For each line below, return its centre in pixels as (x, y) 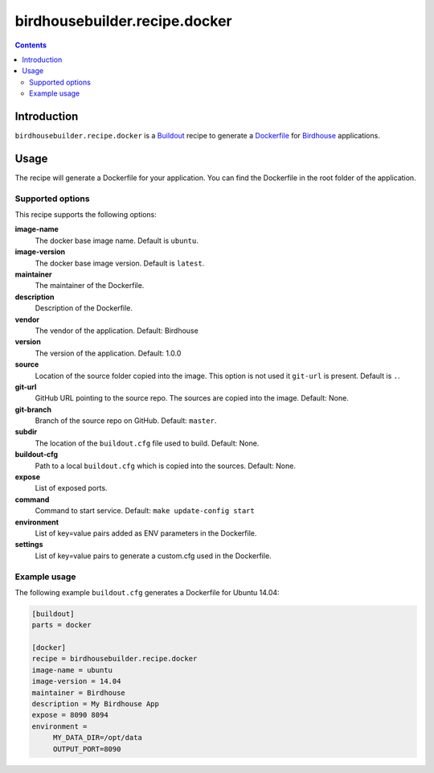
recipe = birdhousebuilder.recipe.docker (115, 659)
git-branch (33, 409)
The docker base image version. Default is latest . (120, 263)
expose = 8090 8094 (70, 715)
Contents (31, 45)
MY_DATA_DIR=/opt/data (97, 738)
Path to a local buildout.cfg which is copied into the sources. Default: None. (166, 466)
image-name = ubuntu (72, 670)
